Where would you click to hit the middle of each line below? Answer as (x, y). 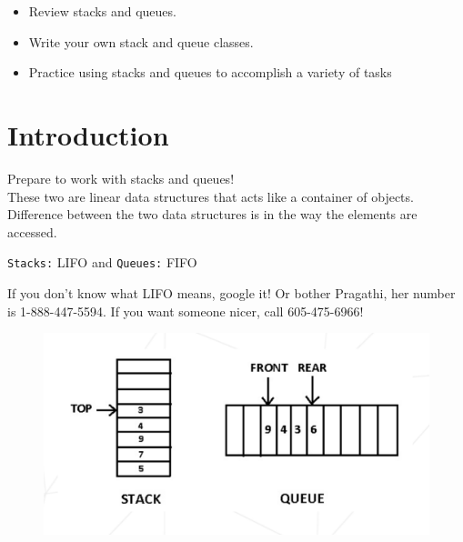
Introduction (88, 134)
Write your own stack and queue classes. (141, 41)
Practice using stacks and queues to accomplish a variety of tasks (210, 72)
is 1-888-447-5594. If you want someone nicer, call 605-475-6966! (186, 311)
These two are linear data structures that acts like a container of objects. (211, 196)
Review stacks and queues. (102, 11)
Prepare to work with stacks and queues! (121, 178)
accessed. (32, 231)
